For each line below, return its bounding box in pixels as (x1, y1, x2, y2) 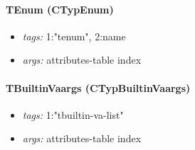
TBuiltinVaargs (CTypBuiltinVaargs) (6, 80, 191, 95)
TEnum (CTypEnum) (6, 1, 114, 16)
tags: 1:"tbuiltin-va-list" (22, 107, 124, 122)
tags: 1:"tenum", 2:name (22, 28, 126, 43)
